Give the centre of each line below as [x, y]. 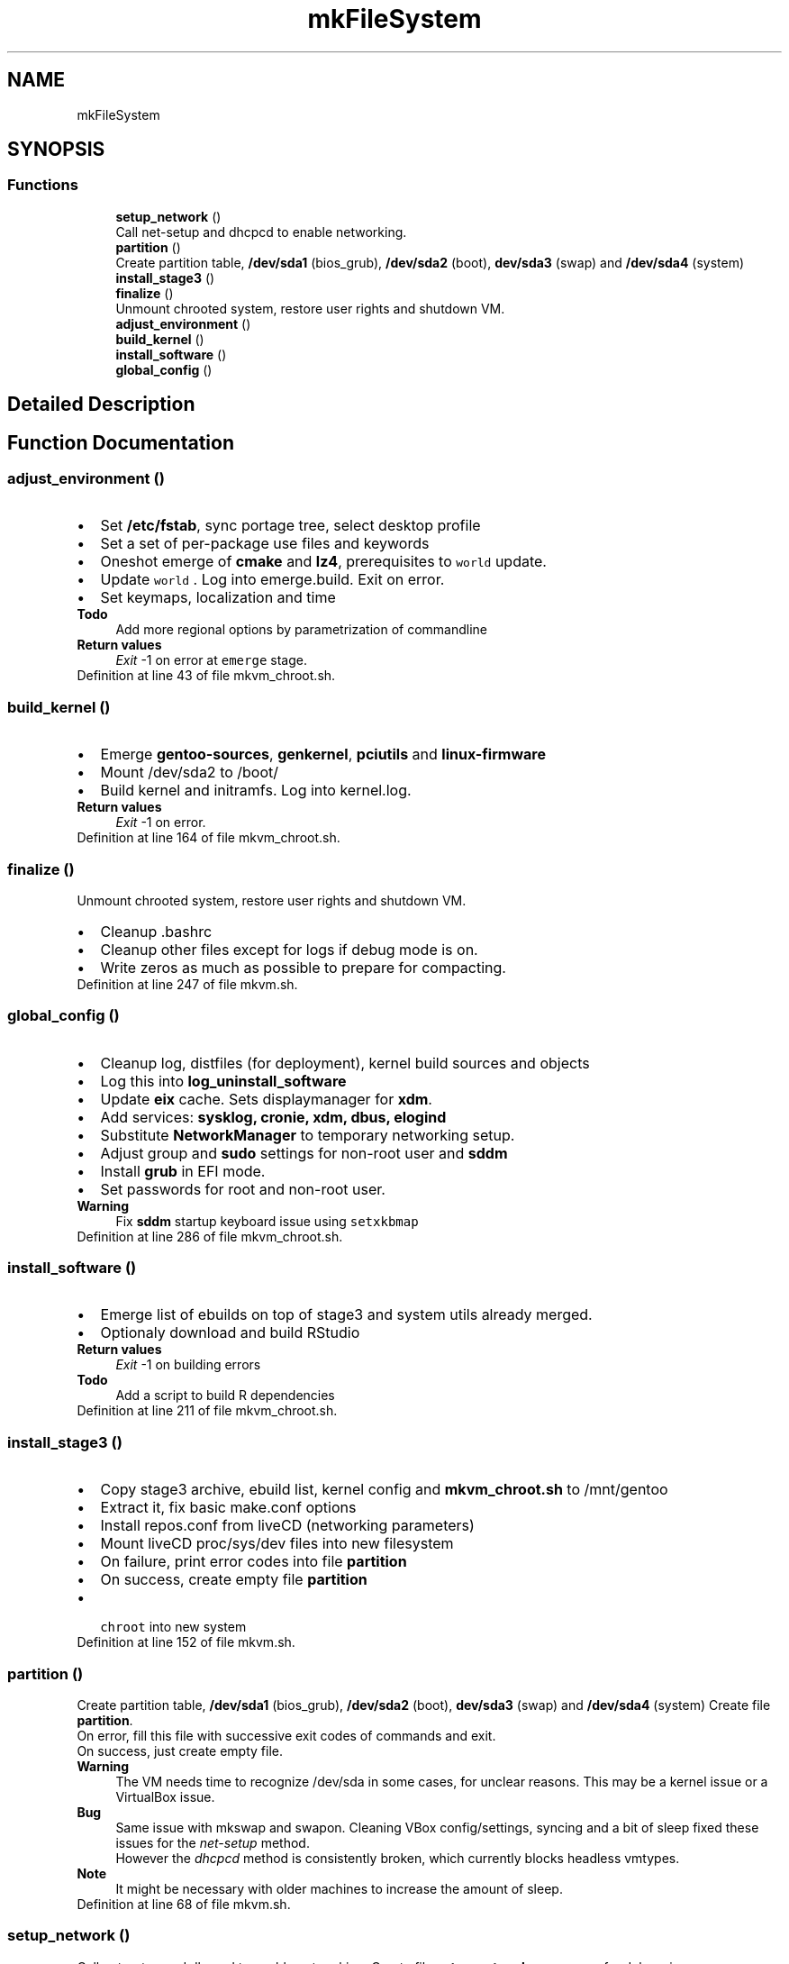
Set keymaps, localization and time [218, 598]
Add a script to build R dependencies [225, 1396]
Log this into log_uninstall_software [223, 1081]
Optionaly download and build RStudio [230, 1333]
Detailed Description [101, 405]
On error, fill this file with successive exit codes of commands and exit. [286, 1735]
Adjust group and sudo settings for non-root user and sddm [304, 1153]
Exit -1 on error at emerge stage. [211, 660]
